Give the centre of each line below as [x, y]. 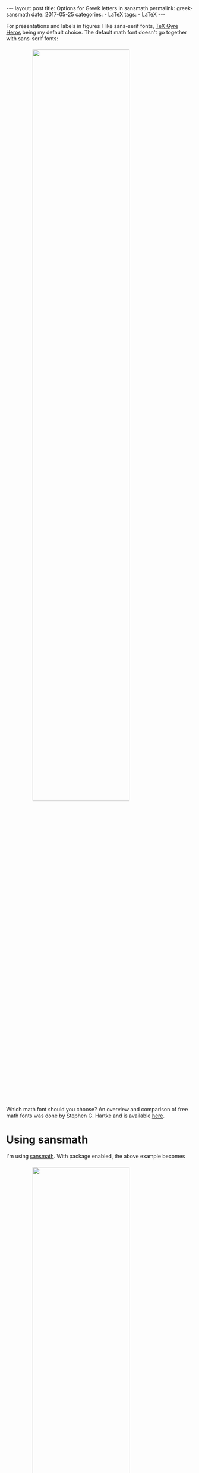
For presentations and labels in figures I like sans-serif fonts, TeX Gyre [92, 26]
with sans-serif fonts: [32, 39]
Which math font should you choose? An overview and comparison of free [97, 1109]
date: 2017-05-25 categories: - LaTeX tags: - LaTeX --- [98, 14]
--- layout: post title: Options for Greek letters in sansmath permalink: [91, 8]
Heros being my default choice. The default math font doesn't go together [97, 32]
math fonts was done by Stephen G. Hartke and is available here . [86, 1116]
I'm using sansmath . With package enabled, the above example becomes [96, 1156]
